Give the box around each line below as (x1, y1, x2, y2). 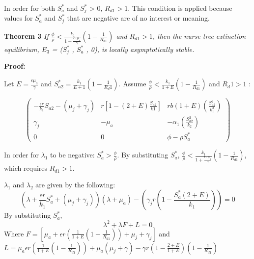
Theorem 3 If (4, 30, 49, 41)
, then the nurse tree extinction (152, 30, 246, 41)
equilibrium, (4, 44, 39, 54)
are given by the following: (35, 179, 115, 189)
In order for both (4, 3, 55, 13)
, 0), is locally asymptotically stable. (86, 44, 195, 54)
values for (4, 13, 33, 23)
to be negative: (50, 150, 95, 160)
